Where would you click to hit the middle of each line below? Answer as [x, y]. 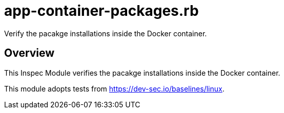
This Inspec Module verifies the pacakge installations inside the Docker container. [142, 73]
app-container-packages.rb [102, 11]
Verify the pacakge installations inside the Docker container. [106, 33]
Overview [29, 53]
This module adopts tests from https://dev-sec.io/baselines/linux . [114, 88]
